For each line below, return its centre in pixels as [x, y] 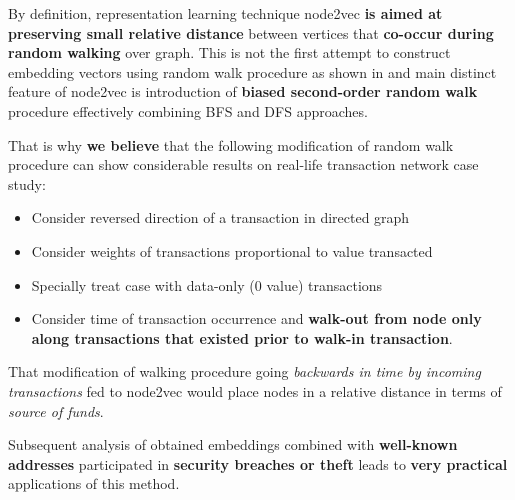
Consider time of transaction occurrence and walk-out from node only [256, 318]
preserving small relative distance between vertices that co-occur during [251, 32]
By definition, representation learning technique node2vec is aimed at [225, 13]
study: [27, 183]
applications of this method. [94, 483]
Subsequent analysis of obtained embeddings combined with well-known [233, 444]
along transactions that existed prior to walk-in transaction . [242, 337]
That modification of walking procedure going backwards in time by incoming [244, 371]
